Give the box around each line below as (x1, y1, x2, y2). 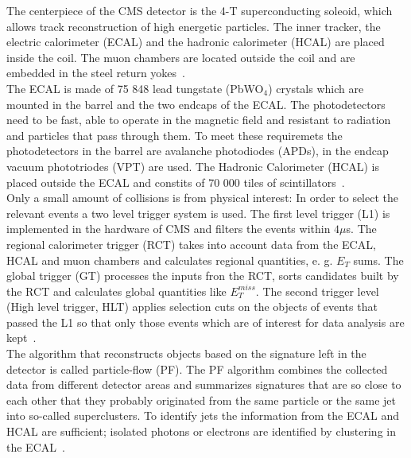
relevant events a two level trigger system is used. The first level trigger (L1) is (6, 204, 390, 221)
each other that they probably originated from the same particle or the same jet (6, 391, 396, 408)
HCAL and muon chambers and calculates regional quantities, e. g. (6, 251, 333, 268)
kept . (6, 329, 37, 346)
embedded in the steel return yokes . (6, 64, 186, 81)
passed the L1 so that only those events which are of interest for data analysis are (6, 313, 405, 330)
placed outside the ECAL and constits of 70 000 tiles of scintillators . (6, 173, 345, 190)
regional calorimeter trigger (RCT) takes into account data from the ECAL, (6, 235, 376, 252)
